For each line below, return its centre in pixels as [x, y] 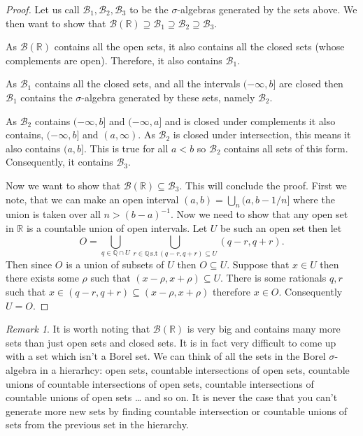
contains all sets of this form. [286, 148]
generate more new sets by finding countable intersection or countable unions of [177, 410]
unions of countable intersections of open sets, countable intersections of [160, 383]
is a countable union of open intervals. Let [117, 227]
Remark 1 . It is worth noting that [78, 329]
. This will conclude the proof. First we [263, 185]
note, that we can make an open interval [92, 199]
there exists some [42, 278]
